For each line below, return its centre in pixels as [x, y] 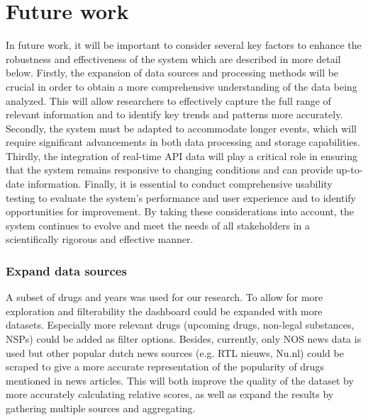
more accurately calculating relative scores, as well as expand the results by [170, 394]
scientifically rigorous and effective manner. [100, 239]
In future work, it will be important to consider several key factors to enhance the [184, 45]
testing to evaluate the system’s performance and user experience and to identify [181, 197]
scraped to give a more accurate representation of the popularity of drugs [165, 367]
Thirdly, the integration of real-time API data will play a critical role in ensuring [182, 155]
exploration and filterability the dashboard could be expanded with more [164, 311]
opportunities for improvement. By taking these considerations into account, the [180, 211]
